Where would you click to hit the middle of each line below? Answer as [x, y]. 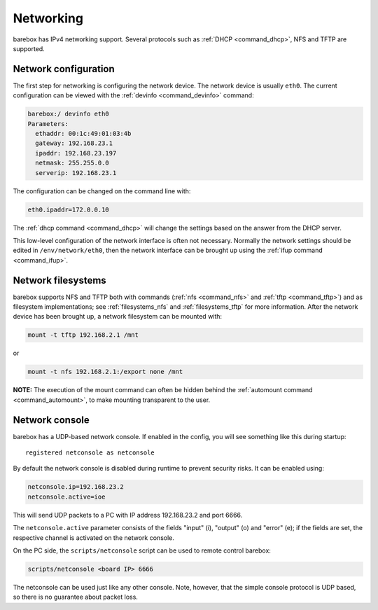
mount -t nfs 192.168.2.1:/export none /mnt [105, 372]
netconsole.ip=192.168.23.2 [76, 487]
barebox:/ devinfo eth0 [69, 114]
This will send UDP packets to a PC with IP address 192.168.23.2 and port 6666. [128, 515]
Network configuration [64, 69]
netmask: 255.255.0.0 [72, 163]
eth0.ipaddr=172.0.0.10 [69, 209]
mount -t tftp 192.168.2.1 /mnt [83, 335]
